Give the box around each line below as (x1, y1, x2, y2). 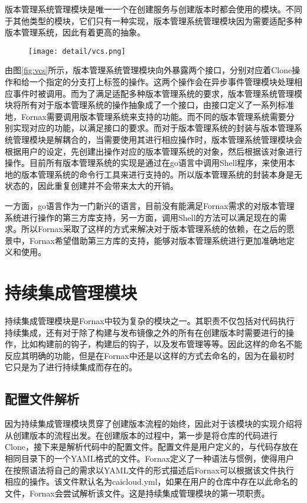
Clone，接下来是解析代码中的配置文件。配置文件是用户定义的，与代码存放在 (5, 440, 298, 453)
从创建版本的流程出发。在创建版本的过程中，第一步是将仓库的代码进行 (5, 429, 277, 441)
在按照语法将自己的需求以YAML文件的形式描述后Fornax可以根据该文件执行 (5, 463, 295, 476)
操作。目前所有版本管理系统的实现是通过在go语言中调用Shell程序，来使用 (5, 156, 287, 169)
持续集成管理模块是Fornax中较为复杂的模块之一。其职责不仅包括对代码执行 (5, 315, 295, 327)
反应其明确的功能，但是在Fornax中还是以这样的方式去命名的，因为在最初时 (5, 349, 295, 361)
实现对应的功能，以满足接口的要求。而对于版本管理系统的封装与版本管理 (12, 122, 294, 134)
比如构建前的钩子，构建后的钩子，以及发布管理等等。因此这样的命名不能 (21, 338, 302, 350)
